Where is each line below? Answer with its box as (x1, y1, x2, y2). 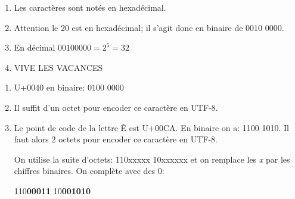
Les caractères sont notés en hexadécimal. (14, 1, 166, 13)
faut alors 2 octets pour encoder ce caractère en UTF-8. (14, 133, 218, 145)
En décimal (14, 41, 55, 54)
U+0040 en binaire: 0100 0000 (14, 81, 124, 94)
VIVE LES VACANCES (14, 61, 103, 73)
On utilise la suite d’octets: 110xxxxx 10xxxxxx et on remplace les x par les (14, 153, 290, 165)
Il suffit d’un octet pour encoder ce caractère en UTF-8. (14, 101, 218, 113)
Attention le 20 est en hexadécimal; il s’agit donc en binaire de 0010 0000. (14, 21, 284, 33)
